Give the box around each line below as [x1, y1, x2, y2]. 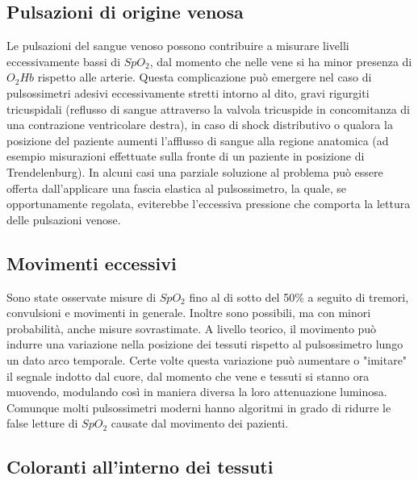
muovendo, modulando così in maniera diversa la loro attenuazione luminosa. [6, 383, 387, 400]
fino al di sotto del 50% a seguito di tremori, [189, 288, 409, 305]
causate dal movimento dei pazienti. [111, 415, 289, 432]
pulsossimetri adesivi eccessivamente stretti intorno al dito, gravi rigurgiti [6, 84, 370, 101]
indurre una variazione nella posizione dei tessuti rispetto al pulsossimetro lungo [6, 336, 403, 353]
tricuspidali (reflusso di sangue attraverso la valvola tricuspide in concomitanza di [6, 100, 411, 117]
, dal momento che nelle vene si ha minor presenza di [149, 52, 412, 69]
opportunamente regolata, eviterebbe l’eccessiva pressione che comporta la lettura [6, 195, 411, 212]
